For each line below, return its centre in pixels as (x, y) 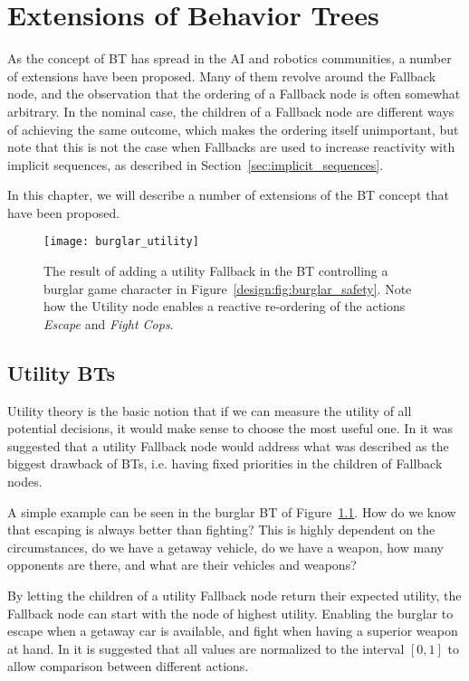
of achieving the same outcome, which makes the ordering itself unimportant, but (233, 129)
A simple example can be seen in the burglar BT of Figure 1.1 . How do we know (232, 511)
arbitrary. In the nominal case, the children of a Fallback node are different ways (231, 111)
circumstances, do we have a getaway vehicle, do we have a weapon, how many (225, 547)
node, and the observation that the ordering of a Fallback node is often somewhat (234, 94)
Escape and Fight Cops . (109, 323)
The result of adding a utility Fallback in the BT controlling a (216, 271)
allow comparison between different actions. (128, 666)
